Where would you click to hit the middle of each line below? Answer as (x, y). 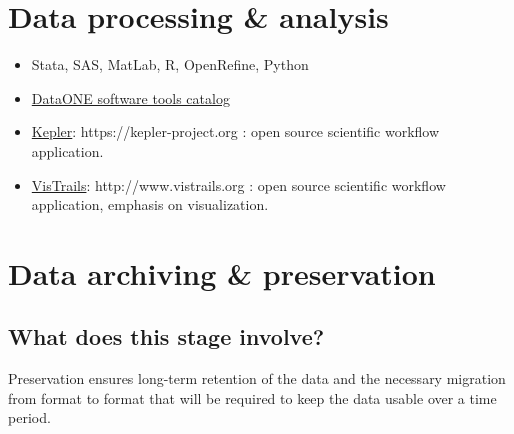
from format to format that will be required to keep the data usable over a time (252, 397)
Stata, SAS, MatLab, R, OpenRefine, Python (170, 64)
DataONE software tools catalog (130, 97)
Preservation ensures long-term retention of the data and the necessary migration (257, 378)
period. (29, 417)
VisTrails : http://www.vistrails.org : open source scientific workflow (238, 184)
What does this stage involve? (166, 336)
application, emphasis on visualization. (150, 204)
